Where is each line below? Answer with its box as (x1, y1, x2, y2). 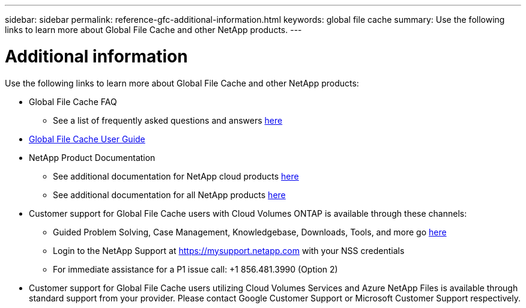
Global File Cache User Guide (29, 133, 145, 144)
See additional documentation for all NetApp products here (53, 189, 286, 200)
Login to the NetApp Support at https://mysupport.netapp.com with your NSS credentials (53, 245, 405, 256)
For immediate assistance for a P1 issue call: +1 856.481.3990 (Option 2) (53, 264, 338, 274)
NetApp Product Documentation (29, 152, 156, 163)
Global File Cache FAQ (29, 96, 117, 107)
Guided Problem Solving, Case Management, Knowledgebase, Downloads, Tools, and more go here (53, 226, 447, 237)
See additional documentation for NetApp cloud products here (53, 171, 299, 181)
